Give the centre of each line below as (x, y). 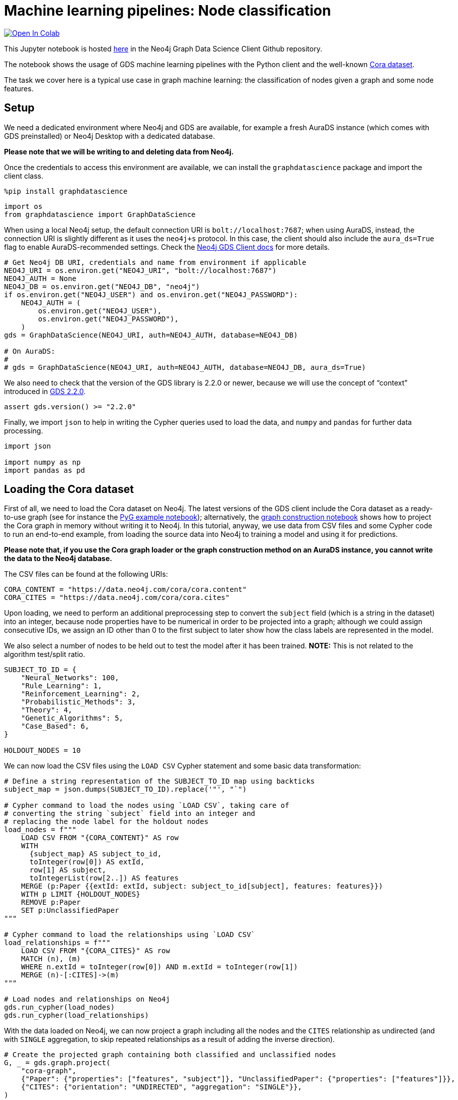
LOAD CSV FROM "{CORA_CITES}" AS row (95, 951)
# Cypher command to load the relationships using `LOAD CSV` (130, 935)
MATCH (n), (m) (51, 959)
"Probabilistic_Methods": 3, (79, 702)
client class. (24, 176)
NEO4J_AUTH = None (40, 278)
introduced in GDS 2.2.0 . (45, 391)
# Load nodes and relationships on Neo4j (87, 999)
